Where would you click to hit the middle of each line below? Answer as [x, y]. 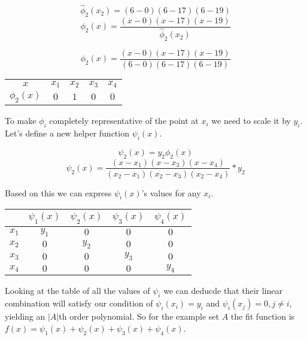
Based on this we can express [58, 192]
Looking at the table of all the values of [77, 291]
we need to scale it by [251, 121]
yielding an [25, 316]
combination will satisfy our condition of [79, 303]
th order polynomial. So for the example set [139, 316]
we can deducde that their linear [223, 291]
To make [21, 121]
